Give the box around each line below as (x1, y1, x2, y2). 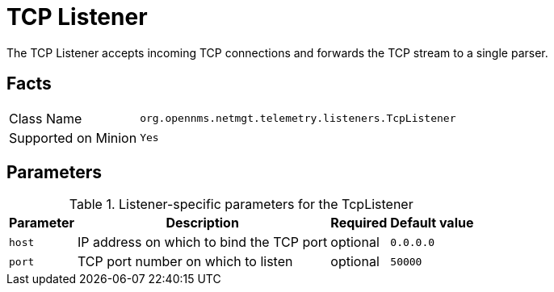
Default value (390, 215, 474, 232)
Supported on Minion (9, 129, 137, 146)
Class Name (9, 110, 82, 127)
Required (330, 215, 388, 232)
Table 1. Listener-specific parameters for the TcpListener (69, 196, 413, 213)
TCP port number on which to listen (77, 253, 293, 270)
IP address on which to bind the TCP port (77, 234, 328, 251)
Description (166, 215, 239, 232)
